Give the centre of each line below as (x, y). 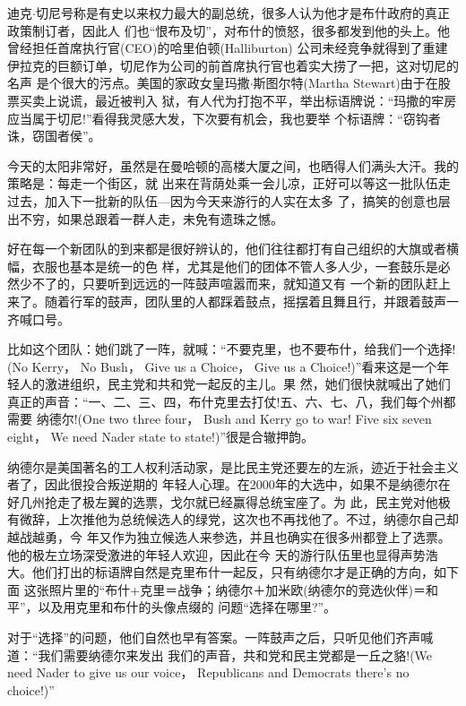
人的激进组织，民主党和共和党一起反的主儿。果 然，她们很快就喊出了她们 (235, 384)
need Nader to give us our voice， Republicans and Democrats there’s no (208, 672)
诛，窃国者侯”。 (54, 136)
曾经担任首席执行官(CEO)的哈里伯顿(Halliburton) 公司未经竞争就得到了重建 (228, 48)
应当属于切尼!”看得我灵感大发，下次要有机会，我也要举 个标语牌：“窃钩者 (224, 118)
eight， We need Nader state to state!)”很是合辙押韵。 (160, 437)
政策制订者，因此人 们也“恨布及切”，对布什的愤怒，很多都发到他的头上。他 (229, 30)
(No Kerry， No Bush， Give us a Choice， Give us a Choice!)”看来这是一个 (222, 366)
